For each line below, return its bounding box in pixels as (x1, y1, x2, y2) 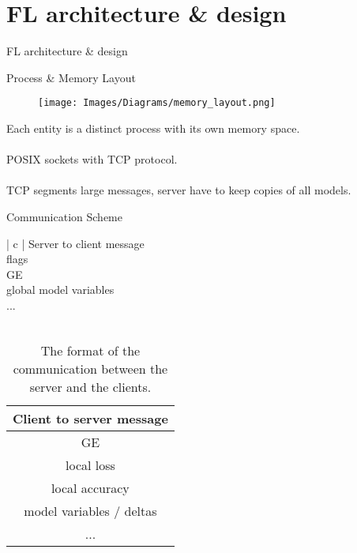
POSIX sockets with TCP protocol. (6, 151, 178, 167)
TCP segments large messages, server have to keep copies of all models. (6, 182, 351, 198)
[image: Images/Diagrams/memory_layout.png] (38, 97, 276, 109)
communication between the (13, 359, 168, 378)
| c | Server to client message (6, 235, 145, 251)
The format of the (40, 341, 141, 360)
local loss (66, 456, 115, 475)
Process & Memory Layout (6, 69, 136, 85)
